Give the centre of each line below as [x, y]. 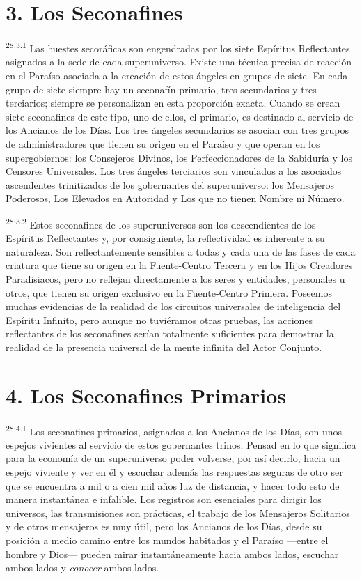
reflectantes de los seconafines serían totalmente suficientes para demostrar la [170, 333]
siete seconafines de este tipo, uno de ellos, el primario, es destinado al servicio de [180, 116]
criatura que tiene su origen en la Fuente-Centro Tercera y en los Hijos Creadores [179, 265]
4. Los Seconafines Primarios [146, 395]
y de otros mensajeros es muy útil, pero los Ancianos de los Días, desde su [164, 526]
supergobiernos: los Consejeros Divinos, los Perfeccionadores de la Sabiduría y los [179, 157]
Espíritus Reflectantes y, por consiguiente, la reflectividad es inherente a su [165, 238]
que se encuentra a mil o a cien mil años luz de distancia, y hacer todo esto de [173, 485]
